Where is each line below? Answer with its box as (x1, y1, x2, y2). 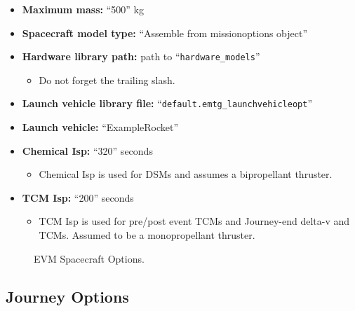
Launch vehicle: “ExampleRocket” (22, 120, 179, 134)
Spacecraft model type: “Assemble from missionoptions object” (22, 25, 308, 40)
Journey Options (6, 285, 129, 307)
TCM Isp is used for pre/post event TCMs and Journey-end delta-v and (39, 214, 350, 228)
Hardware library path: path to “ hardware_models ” (22, 49, 260, 64)
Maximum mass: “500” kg (22, 2, 144, 16)
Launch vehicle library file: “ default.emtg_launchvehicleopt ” (22, 96, 313, 111)
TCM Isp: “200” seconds (22, 190, 134, 205)
